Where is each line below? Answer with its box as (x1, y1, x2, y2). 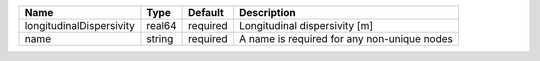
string (146, 32, 174, 45)
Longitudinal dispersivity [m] (238, 19, 374, 32)
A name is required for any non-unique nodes (238, 32, 454, 45)
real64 (146, 19, 177, 32)
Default (188, 6, 224, 19)
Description (238, 6, 297, 19)
